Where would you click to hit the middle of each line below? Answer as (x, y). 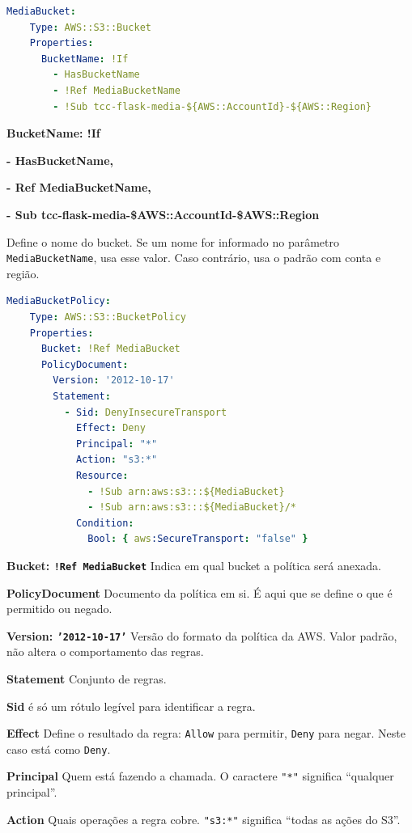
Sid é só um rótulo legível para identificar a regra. (131, 706)
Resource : (102, 475)
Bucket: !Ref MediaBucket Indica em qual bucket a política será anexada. (194, 565)
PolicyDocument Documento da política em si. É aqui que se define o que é (200, 592)
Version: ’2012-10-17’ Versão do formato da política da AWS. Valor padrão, (202, 635)
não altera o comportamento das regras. (105, 651)
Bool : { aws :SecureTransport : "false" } (198, 539)
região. (23, 273)
